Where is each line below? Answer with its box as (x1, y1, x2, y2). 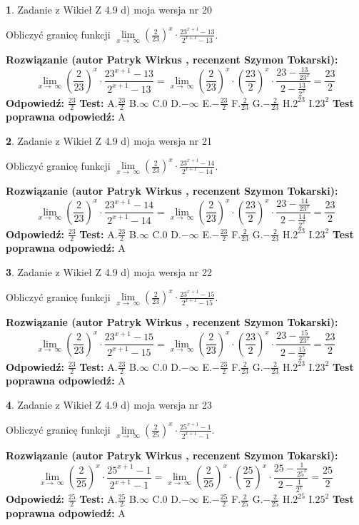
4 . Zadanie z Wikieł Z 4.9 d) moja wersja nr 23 (6, 397, 213, 412)
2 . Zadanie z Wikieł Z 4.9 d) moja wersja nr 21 (6, 133, 213, 148)
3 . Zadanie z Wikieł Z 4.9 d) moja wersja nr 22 (6, 264, 213, 279)
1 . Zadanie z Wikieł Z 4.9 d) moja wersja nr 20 (6, 2, 213, 16)
